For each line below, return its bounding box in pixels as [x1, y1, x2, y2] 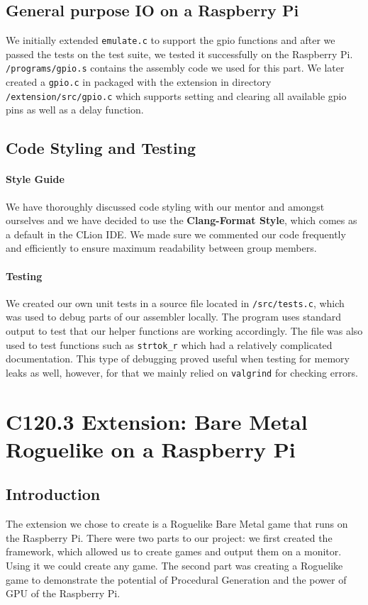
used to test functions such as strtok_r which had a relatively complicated [6, 337, 333, 352]
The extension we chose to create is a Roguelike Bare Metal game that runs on [6, 516, 348, 531]
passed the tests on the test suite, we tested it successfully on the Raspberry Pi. [6, 46, 353, 61]
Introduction [6, 483, 101, 505]
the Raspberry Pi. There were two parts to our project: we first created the [6, 530, 333, 545]
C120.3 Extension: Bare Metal [6, 406, 308, 435]
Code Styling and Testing [6, 137, 196, 159]
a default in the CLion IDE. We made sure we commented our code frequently [6, 226, 346, 241]
